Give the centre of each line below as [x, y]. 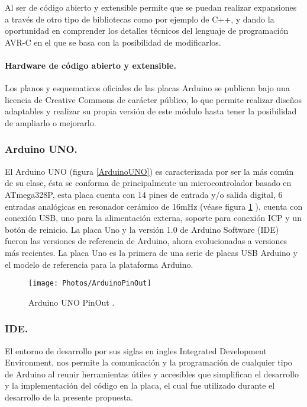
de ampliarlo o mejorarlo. [51, 122]
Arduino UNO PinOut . [72, 302]
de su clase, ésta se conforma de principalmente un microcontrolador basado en [148, 183]
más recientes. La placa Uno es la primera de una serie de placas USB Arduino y [151, 252]
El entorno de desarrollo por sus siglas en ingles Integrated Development [136, 350]
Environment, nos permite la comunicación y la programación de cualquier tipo [148, 362]
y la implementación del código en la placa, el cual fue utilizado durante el [140, 385]
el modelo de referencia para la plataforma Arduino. [99, 264]
